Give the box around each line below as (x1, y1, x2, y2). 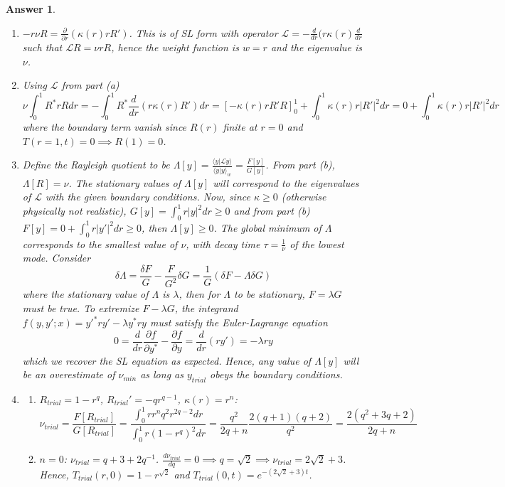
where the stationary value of (22, 287, 149, 301)
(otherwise (281, 189, 326, 204)
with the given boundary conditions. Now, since (46, 189, 250, 204)
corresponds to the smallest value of (22, 236, 178, 251)
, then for (179, 287, 220, 301)
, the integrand (174, 300, 238, 315)
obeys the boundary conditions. (210, 367, 343, 382)
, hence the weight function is (111, 39, 239, 54)
